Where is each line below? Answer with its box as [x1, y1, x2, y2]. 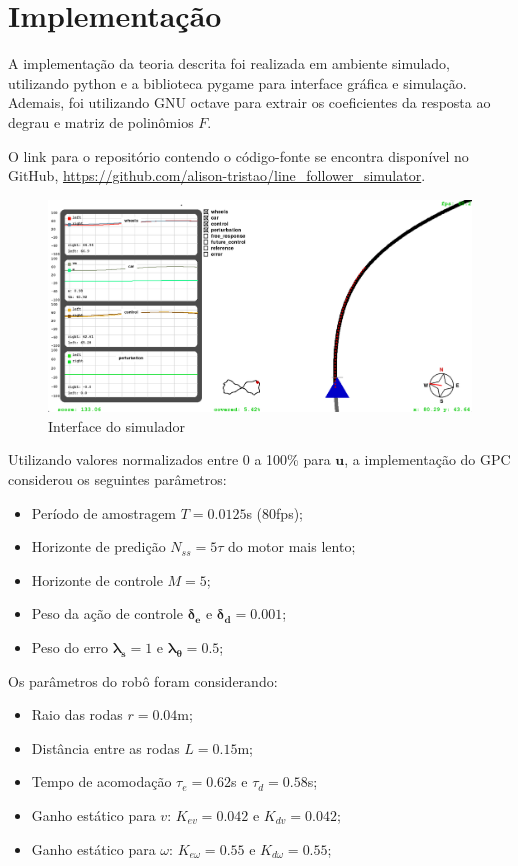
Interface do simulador [48, 415, 186, 436]
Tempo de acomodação [31, 771, 172, 792]
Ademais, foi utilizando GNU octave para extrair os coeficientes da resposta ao [8, 92, 491, 113]
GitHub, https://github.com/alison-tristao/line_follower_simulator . [8, 165, 426, 186]
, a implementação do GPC [344, 449, 511, 470]
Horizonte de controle [31, 569, 163, 590]
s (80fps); [246, 502, 303, 523]
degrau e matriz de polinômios [8, 111, 194, 132]
